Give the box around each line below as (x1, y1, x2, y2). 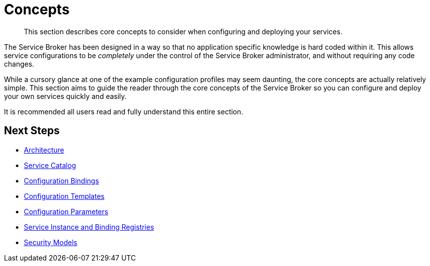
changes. (4, 59, 34, 68)
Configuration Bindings (24, 176, 99, 185)
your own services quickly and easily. (4, 91, 127, 100)
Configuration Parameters (24, 207, 108, 216)
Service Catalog (24, 161, 76, 170)
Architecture (24, 145, 65, 154)
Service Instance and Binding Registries (24, 222, 154, 231)
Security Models (24, 238, 78, 247)
